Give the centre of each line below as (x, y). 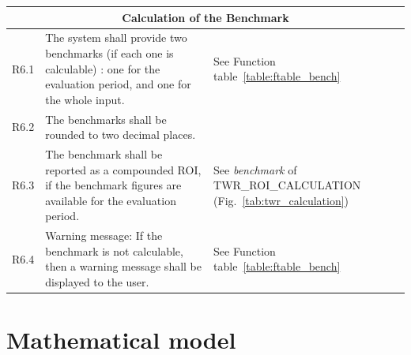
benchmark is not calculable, (114, 250)
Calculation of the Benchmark (205, 17)
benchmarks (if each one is (109, 52)
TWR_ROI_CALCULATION (287, 185)
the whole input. (85, 99)
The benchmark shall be (104, 154)
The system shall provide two (116, 37)
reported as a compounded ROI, (123, 169)
